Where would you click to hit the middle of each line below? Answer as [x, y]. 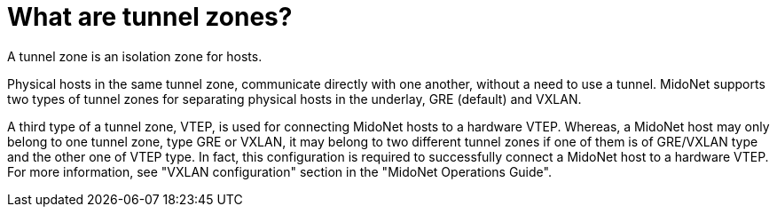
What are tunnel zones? [150, 17]
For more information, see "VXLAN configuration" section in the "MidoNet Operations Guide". [279, 171]
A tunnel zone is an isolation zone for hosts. [135, 56]
